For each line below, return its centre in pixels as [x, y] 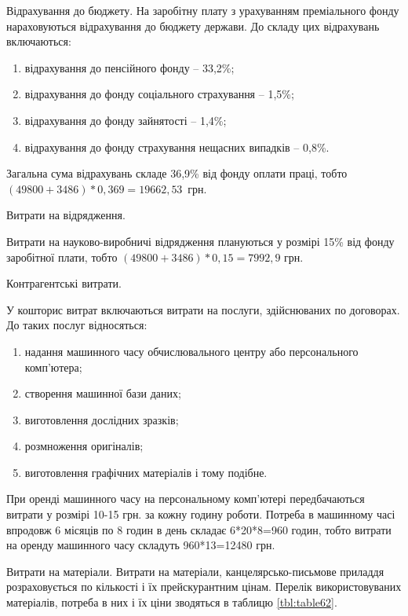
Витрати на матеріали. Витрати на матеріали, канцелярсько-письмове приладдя [195, 571]
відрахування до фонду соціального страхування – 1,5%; [159, 94]
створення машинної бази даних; [103, 393]
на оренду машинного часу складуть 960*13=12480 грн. [141, 545]
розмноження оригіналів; [84, 446]
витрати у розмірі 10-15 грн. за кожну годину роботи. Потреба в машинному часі [201, 514]
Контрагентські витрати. [64, 283]
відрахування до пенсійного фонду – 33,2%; [129, 67]
